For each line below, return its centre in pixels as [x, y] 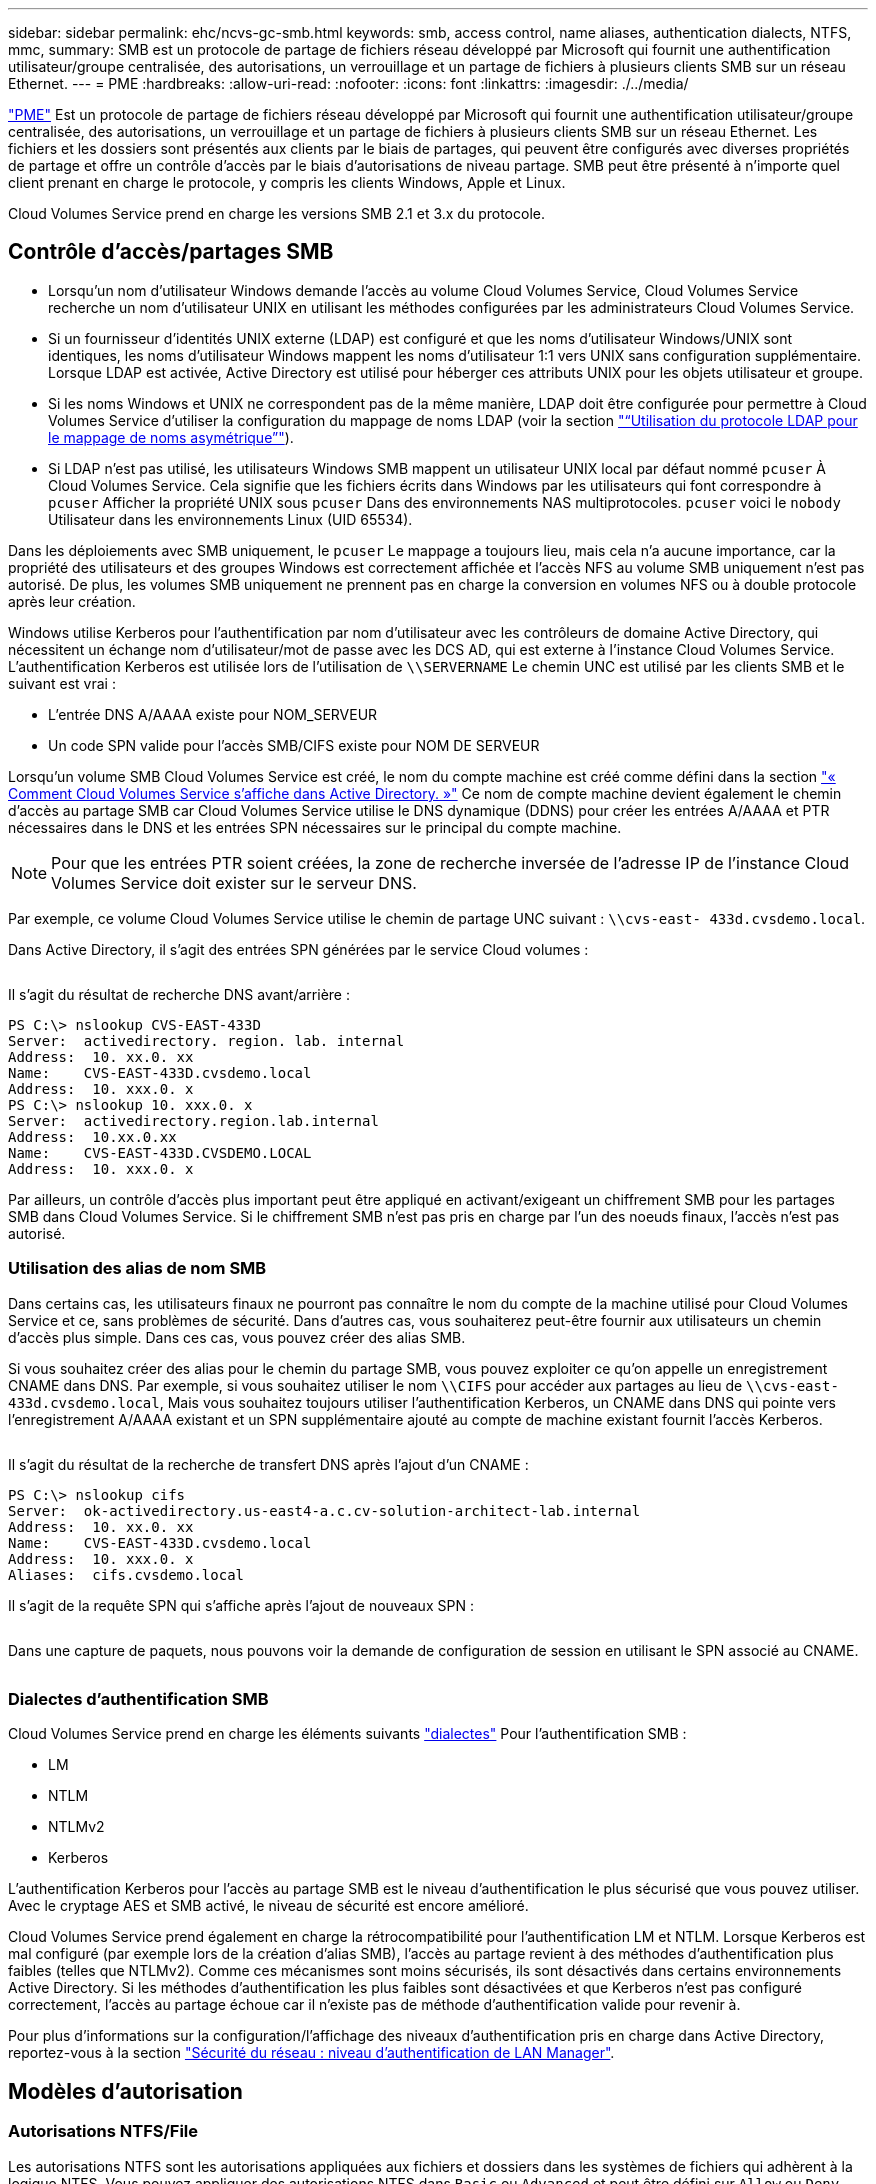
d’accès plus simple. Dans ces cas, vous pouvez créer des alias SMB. [237, 1337]
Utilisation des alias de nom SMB [137, 1268]
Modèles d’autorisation [125, 2091]
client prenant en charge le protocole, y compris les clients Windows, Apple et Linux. [287, 182]
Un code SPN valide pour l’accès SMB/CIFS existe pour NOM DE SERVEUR [294, 745]
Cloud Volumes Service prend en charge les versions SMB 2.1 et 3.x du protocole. [276, 213]
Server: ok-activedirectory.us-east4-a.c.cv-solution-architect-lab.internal [324, 1510]
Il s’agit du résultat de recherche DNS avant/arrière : [179, 994]
